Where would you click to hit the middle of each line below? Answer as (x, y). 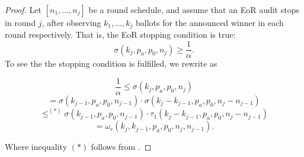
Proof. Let (23, 9)
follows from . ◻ (121, 147)
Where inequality (36, 147)
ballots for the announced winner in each (209, 22)
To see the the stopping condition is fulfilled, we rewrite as (111, 63)
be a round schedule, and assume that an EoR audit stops (194, 9)
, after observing (71, 22)
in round (20, 22)
